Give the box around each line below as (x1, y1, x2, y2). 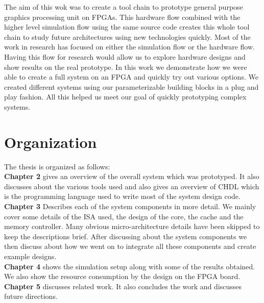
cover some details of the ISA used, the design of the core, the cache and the (4, 211, 244, 221)
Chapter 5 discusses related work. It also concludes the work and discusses (4, 281, 242, 291)
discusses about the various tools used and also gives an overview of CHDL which (4, 181, 259, 191)
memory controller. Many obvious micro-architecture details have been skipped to (4, 221, 260, 232)
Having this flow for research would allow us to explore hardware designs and (4, 51, 246, 62)
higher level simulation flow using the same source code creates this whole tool (4, 21, 250, 32)
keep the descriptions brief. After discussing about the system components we (4, 231, 247, 241)
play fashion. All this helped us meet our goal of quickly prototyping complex (4, 91, 247, 102)
